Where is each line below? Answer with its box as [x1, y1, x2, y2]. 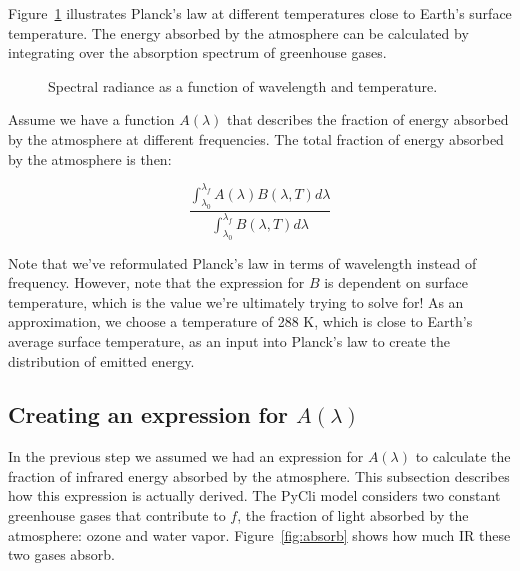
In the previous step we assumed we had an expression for [8, 446, 364, 467]
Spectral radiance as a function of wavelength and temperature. [48, 75, 438, 96]
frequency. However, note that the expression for [8, 272, 305, 293]
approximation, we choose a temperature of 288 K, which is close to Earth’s [8, 311, 473, 332]
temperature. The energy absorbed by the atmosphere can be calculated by [8, 22, 469, 43]
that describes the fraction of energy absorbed [227, 109, 509, 130]
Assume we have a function [8, 109, 175, 130]
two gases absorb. [8, 544, 115, 565]
